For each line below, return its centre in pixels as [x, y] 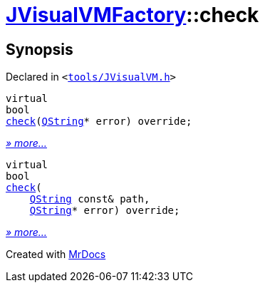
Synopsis [40, 49]
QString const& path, [90, 199]
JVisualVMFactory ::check [132, 15]
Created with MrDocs [56, 254]
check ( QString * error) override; [99, 122]
